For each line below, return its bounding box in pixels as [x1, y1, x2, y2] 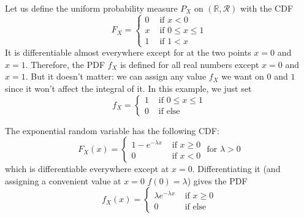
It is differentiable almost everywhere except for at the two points [5, 46, 251, 59]
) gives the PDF [187, 174, 248, 187]
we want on [221, 70, 264, 83]
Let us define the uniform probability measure [5, 2, 178, 14]
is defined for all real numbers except [120, 58, 259, 70]
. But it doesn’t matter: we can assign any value [25, 70, 207, 83]
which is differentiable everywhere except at [5, 162, 169, 175]
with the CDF [240, 2, 294, 14]
